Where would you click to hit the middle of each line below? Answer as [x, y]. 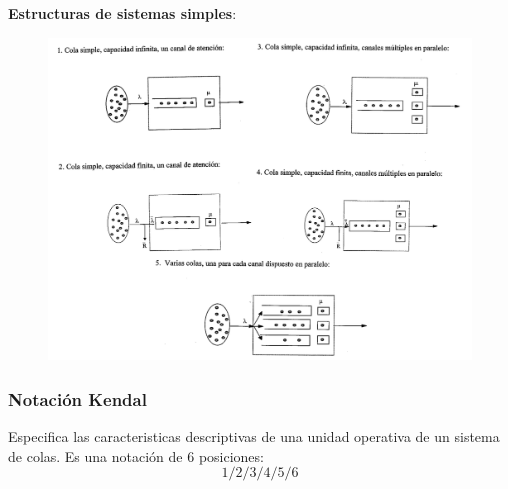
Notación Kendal [77, 398]
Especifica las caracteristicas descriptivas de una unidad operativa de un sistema [254, 435]
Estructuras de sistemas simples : [122, 13]
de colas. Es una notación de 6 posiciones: [136, 455]
